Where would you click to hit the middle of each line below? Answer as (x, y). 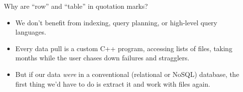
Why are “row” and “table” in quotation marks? (76, 6)
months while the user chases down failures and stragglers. (102, 58)
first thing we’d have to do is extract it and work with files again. (113, 83)
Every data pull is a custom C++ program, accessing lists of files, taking (124, 48)
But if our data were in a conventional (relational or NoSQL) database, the (127, 74)
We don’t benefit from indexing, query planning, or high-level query (116, 22)
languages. (31, 32)
